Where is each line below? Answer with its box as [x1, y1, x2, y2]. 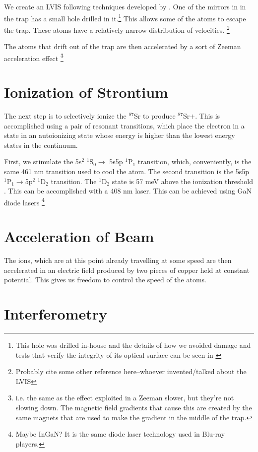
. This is [195, 111, 220, 121]
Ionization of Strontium [4, 82, 168, 102]
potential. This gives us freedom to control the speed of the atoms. [4, 274, 206, 285]
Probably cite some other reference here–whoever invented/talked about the [15, 366, 247, 377]
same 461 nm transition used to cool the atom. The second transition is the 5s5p [4, 166, 250, 177]
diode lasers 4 [4, 195, 45, 207]
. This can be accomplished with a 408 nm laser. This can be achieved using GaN [4, 186, 252, 196]
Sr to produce [133, 111, 176, 121]
